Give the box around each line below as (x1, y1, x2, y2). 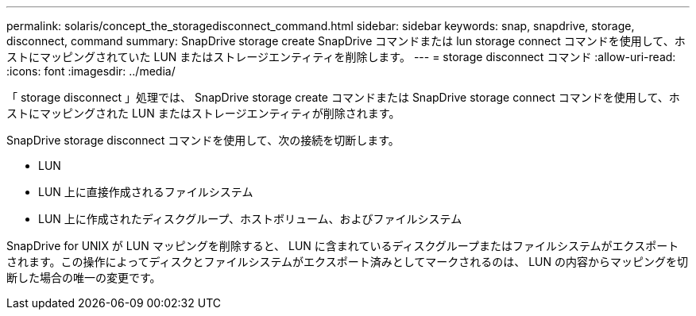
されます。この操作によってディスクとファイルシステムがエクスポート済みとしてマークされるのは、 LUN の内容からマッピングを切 (6, 255, 688, 268)
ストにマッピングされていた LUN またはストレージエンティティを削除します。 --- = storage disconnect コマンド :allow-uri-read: (6, 50, 676, 64)
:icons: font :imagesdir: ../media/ (6, 64, 176, 78)
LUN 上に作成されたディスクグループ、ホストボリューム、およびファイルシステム (38, 212, 462, 225)
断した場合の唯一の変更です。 (6, 271, 161, 284)
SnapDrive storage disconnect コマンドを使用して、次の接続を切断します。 (6, 133, 400, 147)
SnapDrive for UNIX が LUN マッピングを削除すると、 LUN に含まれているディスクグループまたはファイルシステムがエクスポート (6, 239, 679, 252)
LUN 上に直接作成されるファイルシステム (38, 185, 253, 198)
